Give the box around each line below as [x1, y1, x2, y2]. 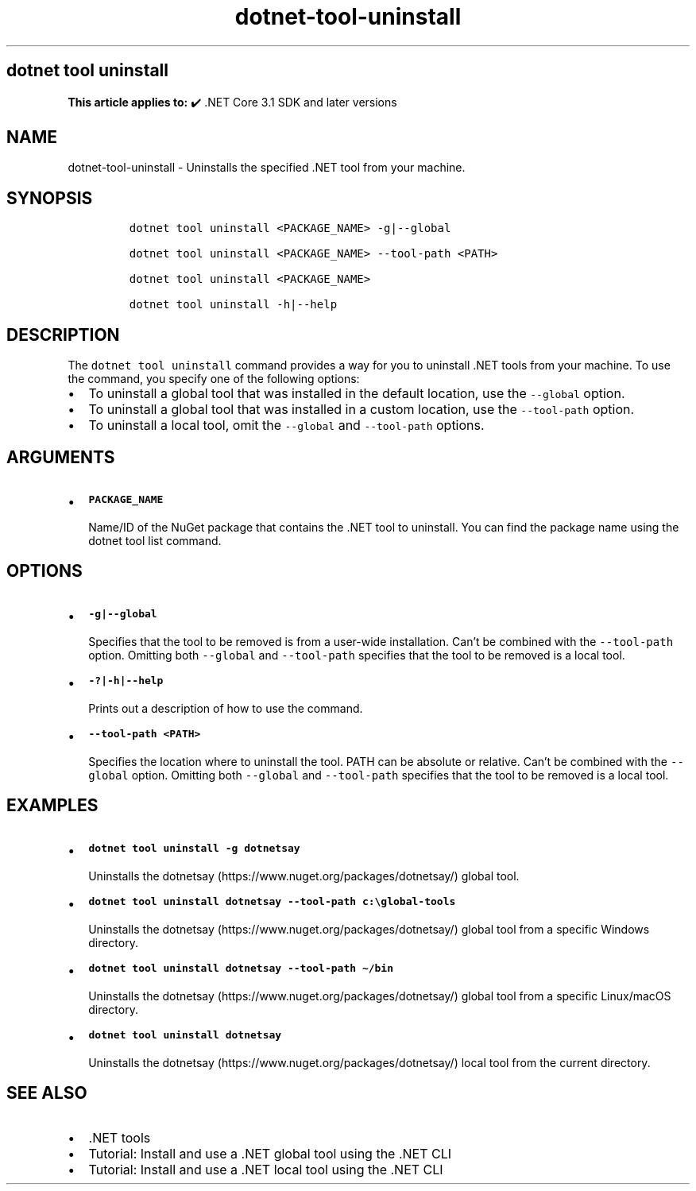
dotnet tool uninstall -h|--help [129, 298, 338, 311]
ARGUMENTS [6, 447, 115, 467]
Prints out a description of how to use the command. [88, 701, 363, 715]
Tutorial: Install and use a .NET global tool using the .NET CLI [88, 1145, 452, 1162]
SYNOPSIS [6, 188, 93, 208]
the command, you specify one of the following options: [68, 372, 360, 386]
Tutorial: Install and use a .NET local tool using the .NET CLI [88, 1161, 443, 1177]
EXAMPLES [6, 795, 99, 816]
